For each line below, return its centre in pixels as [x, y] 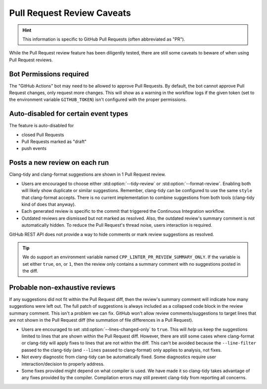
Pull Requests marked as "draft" [54, 142]
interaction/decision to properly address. [63, 364]
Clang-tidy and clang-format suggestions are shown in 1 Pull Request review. [88, 174]
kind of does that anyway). [49, 204]
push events [34, 148]
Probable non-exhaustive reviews [62, 287]
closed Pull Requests [43, 135]
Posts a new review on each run [59, 163]
